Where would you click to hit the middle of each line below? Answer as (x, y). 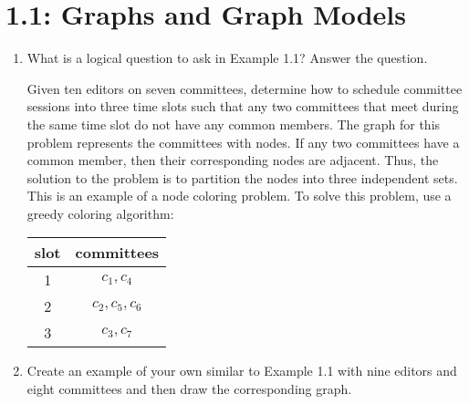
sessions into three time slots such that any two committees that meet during (243, 106)
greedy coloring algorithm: (100, 213)
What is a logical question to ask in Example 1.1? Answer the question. (227, 58)
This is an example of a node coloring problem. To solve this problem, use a (239, 196)
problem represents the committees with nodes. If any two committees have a (243, 142)
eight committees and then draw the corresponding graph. (189, 389)
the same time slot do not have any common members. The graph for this (234, 124)
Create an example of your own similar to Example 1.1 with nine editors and (242, 371)
